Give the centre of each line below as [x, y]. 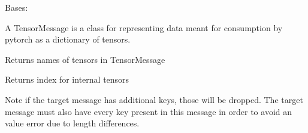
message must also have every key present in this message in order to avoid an [149, 111]
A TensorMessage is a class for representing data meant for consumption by [144, 27]
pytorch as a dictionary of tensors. [68, 39]
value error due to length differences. [72, 123]
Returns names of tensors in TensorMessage [85, 59]
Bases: [16, 7]
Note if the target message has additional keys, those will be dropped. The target [154, 99]
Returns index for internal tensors [67, 79]
